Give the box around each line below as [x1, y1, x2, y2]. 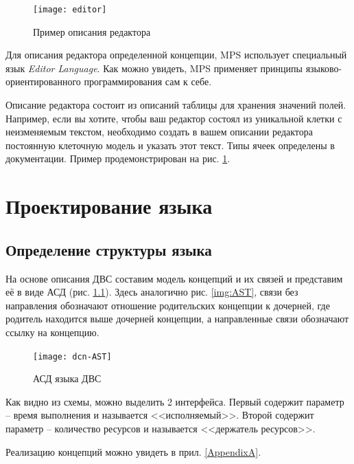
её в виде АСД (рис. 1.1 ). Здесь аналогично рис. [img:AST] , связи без [5, 285, 298, 299]
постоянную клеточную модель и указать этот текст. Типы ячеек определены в [5, 137, 335, 152]
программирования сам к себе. [84, 74, 212, 89]
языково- [305, 60, 342, 75]
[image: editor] [33, 5, 107, 14]
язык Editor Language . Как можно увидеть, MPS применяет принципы [5, 60, 303, 75]
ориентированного [5, 74, 81, 89]
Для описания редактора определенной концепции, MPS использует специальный [5, 47, 347, 62]
